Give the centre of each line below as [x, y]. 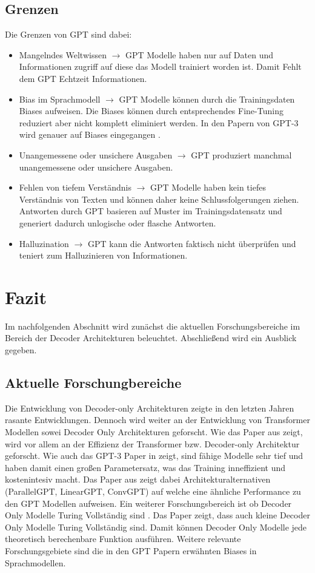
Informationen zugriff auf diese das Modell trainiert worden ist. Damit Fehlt [160, 66]
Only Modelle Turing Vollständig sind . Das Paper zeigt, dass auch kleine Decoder [157, 515]
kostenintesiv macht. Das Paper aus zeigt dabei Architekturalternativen [138, 479]
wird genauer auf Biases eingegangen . [90, 134]
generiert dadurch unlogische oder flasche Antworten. [118, 222]
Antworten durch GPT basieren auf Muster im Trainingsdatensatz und [151, 211]
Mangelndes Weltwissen [63, 54]
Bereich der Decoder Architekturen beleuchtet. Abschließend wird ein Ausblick [151, 338]
